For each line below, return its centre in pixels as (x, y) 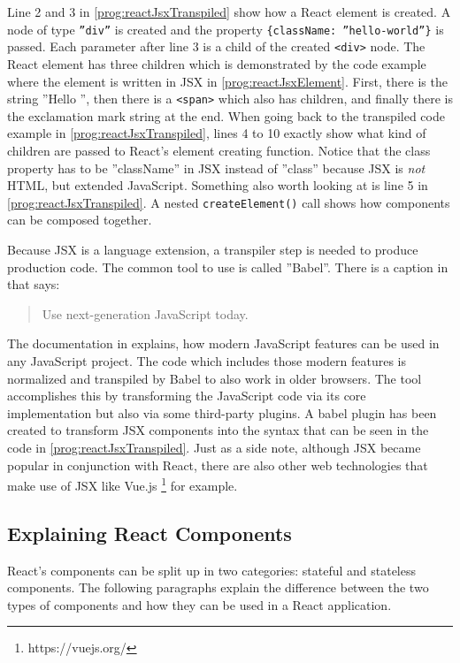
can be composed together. (80, 220)
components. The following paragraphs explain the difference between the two (218, 587)
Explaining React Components (149, 533)
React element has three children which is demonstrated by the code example (217, 63)
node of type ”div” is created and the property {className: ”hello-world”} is (226, 29)
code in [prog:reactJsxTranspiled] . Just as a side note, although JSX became (214, 447)
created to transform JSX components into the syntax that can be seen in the (218, 430)
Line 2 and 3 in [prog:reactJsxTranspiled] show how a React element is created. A (229, 11)
